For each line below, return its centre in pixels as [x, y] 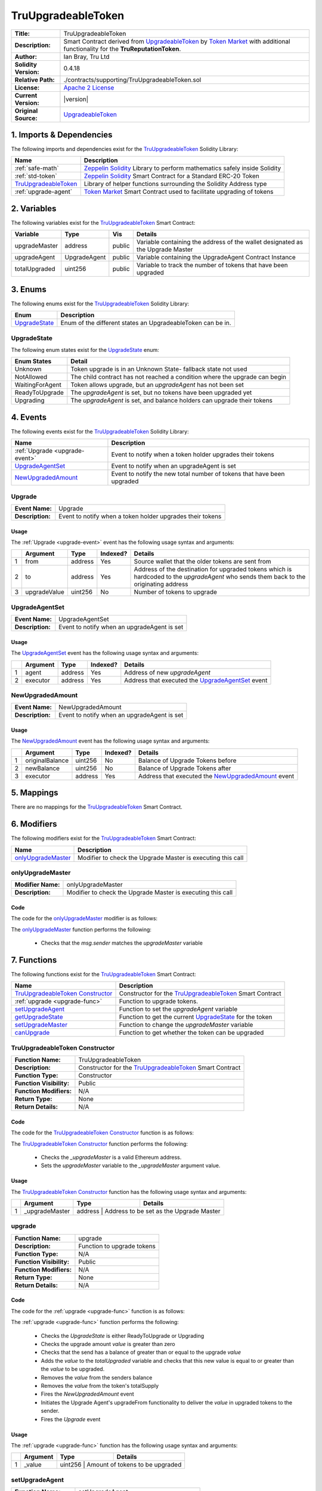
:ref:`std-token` [36, 176]
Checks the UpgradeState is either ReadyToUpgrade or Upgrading [123, 1335]
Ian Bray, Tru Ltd [86, 57]
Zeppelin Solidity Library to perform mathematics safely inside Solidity [182, 168]
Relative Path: [35, 79]
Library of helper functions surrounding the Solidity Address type [175, 184]
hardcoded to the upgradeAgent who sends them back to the [220, 577]
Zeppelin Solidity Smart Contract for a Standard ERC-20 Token [171, 176]
